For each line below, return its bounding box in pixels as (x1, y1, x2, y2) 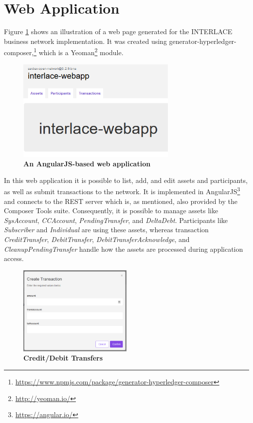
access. (4, 253, 24, 263)
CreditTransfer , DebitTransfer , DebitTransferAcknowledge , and (4, 234, 190, 244)
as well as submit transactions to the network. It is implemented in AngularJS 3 (4, 185, 240, 197)
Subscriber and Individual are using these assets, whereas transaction (4, 224, 209, 235)
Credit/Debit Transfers (23, 353, 103, 363)
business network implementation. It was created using (4, 36, 167, 46)
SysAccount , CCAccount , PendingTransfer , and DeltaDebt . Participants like (4, 215, 228, 225)
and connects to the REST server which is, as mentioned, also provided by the (4, 196, 237, 206)
